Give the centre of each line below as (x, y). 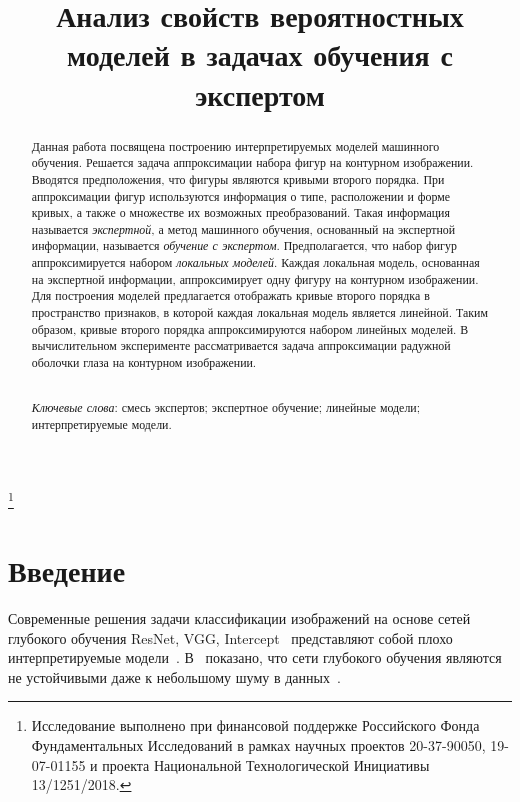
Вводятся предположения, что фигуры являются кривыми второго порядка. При (238, 178)
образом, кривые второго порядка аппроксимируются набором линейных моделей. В (250, 328)
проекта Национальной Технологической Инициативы (266, 764)
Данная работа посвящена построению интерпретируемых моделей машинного (235, 145)
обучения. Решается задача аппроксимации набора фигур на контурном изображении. (252, 162)
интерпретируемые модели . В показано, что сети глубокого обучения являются (255, 657)
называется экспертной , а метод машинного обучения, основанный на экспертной (243, 228)
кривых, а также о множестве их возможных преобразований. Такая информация (240, 212)
